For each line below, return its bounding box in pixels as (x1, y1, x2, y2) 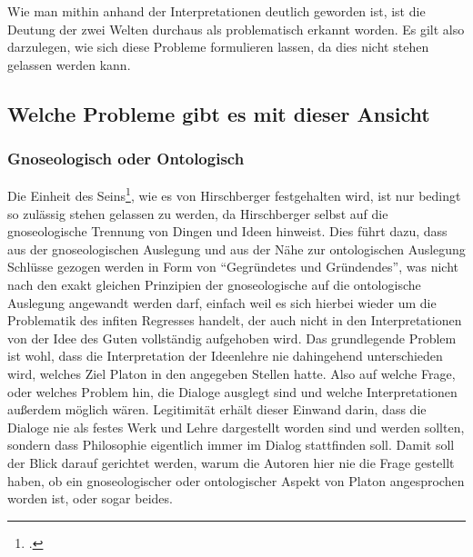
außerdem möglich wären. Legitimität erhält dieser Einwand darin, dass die (7, 400, 427, 419)
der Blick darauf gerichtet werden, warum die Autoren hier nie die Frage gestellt (7, 453, 455, 472)
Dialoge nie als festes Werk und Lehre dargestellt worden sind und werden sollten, (7, 417, 465, 436)
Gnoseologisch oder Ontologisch (7, 147, 245, 170)
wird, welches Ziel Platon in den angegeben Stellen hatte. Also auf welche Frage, (7, 363, 456, 383)
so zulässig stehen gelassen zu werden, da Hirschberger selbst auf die (7, 204, 388, 223)
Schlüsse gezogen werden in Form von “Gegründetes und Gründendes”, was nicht (7, 257, 458, 276)
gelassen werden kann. (7, 55, 131, 74)
